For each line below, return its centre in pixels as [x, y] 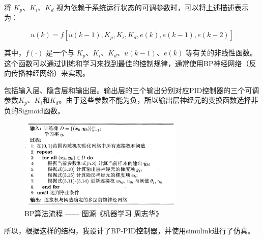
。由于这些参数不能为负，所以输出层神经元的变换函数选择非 [158, 100]
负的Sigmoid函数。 [35, 110]
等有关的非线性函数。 [221, 53]
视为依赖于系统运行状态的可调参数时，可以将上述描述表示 [152, 7]
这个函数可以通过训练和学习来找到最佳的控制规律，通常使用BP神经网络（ [127, 63]
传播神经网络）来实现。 [50, 73]
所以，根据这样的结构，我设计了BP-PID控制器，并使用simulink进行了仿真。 [129, 230]
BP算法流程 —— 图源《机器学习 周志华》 [94, 213]
